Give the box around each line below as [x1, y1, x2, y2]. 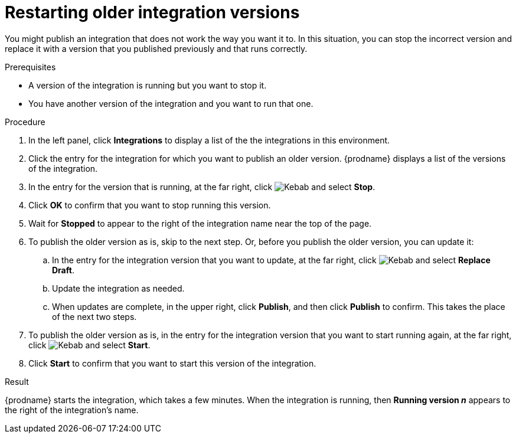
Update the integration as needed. [52, 283, 185, 293]
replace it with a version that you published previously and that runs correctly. [5, 43, 308, 54]
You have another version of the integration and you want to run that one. [28, 98, 313, 109]
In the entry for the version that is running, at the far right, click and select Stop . [28, 181, 375, 192]
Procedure [5, 116, 45, 127]
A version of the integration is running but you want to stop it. [28, 80, 267, 90]
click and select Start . [28, 339, 151, 350]
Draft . [52, 264, 74, 275]
